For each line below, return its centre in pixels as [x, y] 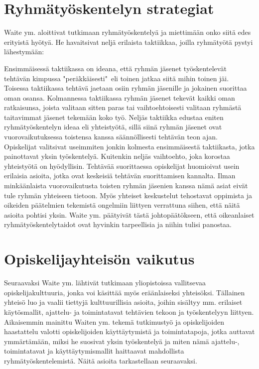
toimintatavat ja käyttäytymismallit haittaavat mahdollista [94, 351]
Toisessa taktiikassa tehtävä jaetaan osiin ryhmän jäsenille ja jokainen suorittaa [126, 88]
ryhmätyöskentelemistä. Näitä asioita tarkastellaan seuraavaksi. [101, 360]
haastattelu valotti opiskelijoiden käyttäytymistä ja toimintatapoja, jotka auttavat [129, 331]
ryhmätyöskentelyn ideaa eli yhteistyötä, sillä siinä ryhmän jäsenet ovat [113, 127]
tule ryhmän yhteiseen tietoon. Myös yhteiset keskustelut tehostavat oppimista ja [128, 195]
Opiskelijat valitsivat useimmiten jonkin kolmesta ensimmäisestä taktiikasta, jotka [129, 146]
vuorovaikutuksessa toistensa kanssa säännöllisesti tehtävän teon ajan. [111, 137]
